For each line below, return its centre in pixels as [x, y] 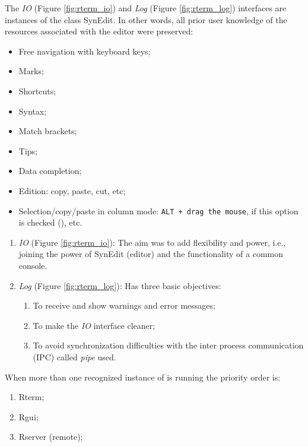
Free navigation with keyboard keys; [85, 51]
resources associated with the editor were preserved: [99, 31]
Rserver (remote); [51, 437]
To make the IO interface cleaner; [94, 325]
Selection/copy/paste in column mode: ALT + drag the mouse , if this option [158, 210]
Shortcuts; [37, 91]
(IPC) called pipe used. [74, 356]
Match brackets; [48, 131]
